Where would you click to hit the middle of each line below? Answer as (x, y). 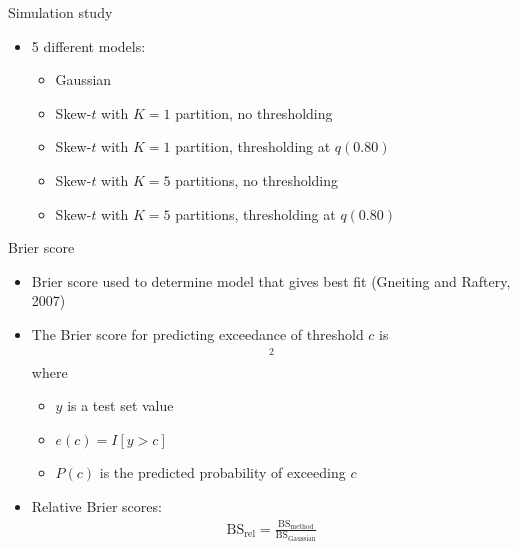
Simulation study (60, 12)
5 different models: (88, 45)
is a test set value (120, 405)
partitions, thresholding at (255, 213)
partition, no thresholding (254, 112)
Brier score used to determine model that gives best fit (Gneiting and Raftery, (271, 280)
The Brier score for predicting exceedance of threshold (197, 333)
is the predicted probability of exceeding (222, 472)
